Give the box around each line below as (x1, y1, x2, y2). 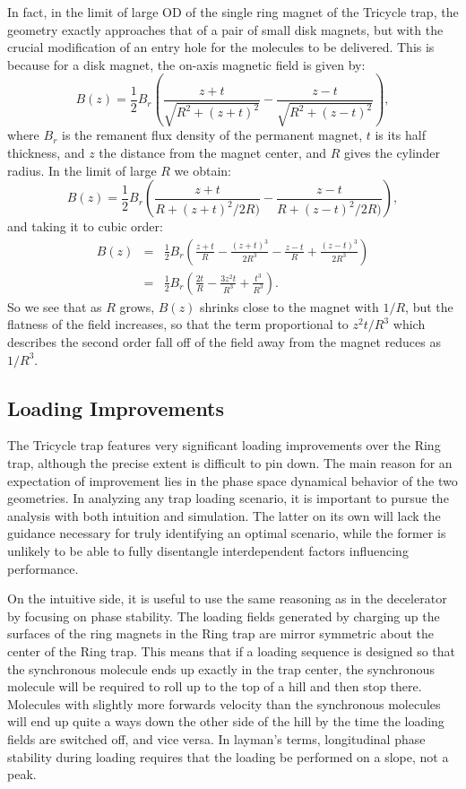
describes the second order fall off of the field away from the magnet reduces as (7, 333, 441, 351)
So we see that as (7, 297, 102, 316)
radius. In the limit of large (7, 160, 157, 179)
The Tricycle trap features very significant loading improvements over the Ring (7, 436, 441, 455)
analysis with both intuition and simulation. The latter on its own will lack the (7, 506, 441, 525)
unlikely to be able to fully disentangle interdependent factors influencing (7, 541, 409, 559)
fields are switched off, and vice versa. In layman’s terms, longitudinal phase (7, 729, 426, 748)
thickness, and (7, 143, 85, 161)
